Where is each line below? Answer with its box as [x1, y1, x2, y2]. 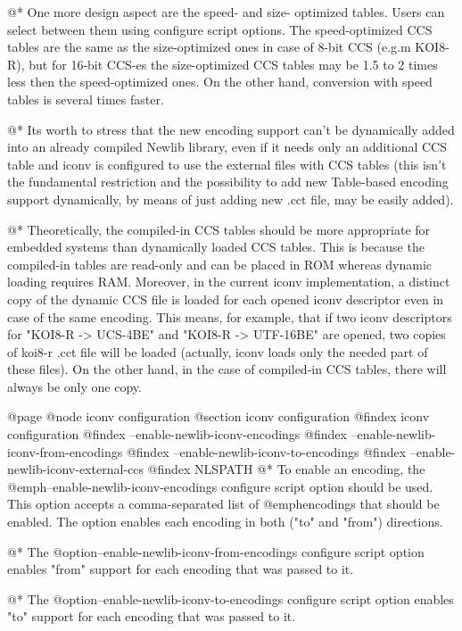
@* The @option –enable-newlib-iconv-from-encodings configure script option [7, 542, 425, 560]
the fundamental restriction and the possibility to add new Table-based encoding [7, 172, 449, 191]
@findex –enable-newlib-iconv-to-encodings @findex [126, 442, 407, 461]
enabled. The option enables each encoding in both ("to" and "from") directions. [7, 512, 443, 531]
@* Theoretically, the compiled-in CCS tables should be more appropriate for [7, 220, 431, 238]
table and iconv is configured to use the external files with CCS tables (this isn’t [7, 154, 447, 173]
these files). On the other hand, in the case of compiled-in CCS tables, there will [7, 360, 447, 378]
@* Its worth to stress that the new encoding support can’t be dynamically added [7, 120, 455, 138]
